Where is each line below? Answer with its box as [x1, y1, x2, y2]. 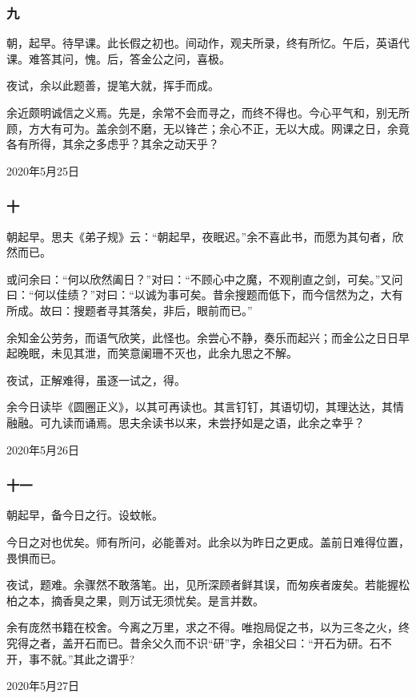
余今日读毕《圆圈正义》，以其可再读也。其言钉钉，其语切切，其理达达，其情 [6, 398, 404, 415]
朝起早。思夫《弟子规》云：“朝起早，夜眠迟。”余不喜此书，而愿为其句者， [6, 228, 393, 244]
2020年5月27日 [6, 677, 79, 694]
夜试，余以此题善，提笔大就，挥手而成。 [6, 77, 219, 94]
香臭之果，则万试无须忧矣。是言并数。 [62, 591, 264, 608]
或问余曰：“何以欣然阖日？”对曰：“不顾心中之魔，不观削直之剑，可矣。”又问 [6, 270, 403, 287]
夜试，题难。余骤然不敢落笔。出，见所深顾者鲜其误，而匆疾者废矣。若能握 [6, 576, 398, 593]
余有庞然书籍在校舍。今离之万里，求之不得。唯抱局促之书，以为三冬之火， [6, 619, 398, 635]
